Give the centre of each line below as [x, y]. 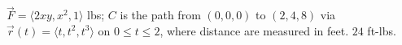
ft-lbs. [382, 30]
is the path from [160, 15]
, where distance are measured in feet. [254, 30]
